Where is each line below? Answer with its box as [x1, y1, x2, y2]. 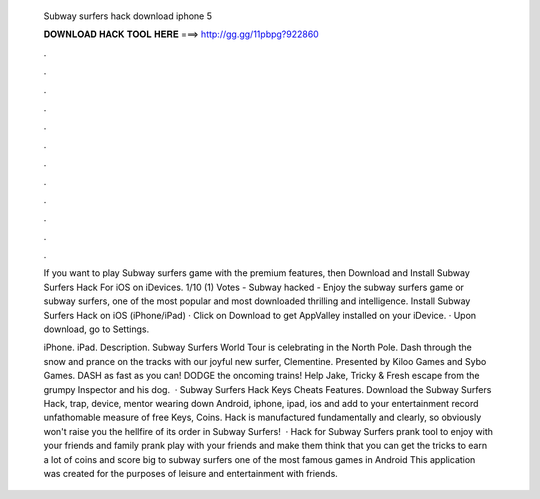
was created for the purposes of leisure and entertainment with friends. [43, 467, 339, 479]
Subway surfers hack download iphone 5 [43, 10, 212, 22]
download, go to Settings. [43, 323, 150, 335]
